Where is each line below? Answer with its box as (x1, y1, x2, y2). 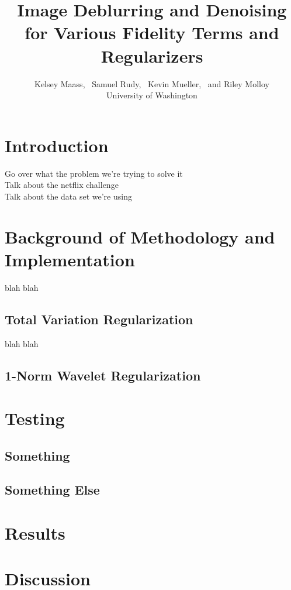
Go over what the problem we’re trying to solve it (5, 167, 183, 179)
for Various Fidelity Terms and (25, 20, 279, 44)
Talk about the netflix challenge (5, 179, 119, 191)
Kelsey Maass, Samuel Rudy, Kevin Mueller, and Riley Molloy (34, 77, 269, 90)
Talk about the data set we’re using (5, 190, 132, 202)
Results (5, 521, 65, 545)
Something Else (5, 481, 100, 499)
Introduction (5, 133, 109, 157)
